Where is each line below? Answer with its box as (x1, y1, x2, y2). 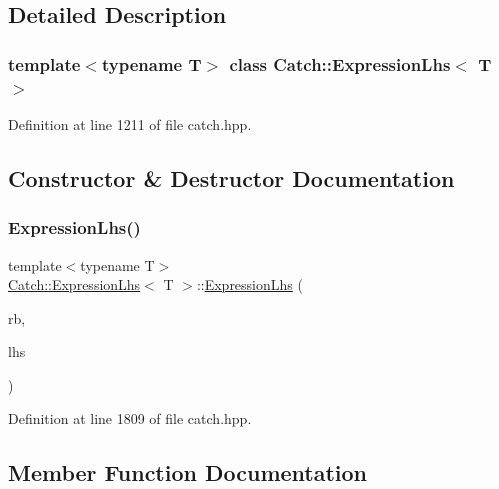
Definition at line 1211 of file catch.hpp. (8, 113, 252, 134)
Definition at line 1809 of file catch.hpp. (8, 408, 252, 429)
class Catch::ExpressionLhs (229, 51, 451, 76)
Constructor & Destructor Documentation (8, 162, 455, 193)
